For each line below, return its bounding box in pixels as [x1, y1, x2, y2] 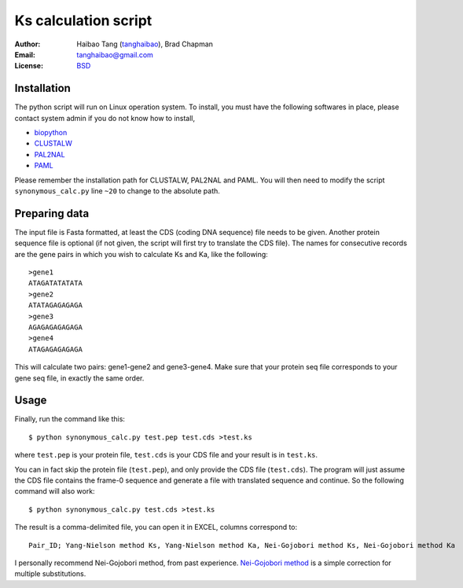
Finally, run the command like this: [14, 414, 126, 424]
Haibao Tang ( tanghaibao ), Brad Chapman [76, 39, 214, 49]
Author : [14, 39, 41, 49]
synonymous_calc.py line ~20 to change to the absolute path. [14, 186, 220, 196]
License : [14, 61, 43, 71]
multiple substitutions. [14, 569, 86, 579]
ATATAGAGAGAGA [28, 301, 83, 310]
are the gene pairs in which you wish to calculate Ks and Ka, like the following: [14, 249, 269, 259]
